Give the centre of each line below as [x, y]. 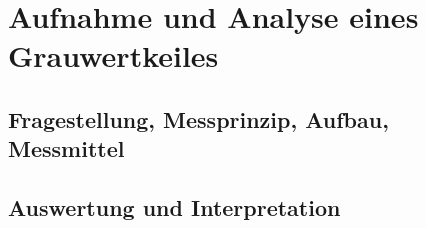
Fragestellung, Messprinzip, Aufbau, [198, 118]
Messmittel [66, 148]
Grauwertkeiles [113, 55]
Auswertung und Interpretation [174, 207]
